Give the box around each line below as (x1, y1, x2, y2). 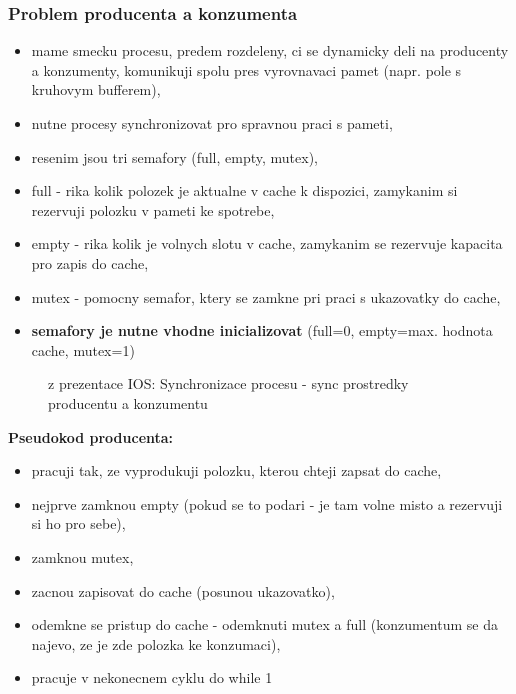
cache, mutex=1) (31, 339, 135, 360)
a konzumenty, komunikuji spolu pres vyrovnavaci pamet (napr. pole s (31, 59, 462, 80)
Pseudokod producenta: (8, 426, 174, 447)
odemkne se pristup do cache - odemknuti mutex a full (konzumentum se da (31, 614, 498, 635)
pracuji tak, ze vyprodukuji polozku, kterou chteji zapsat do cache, (31, 460, 442, 481)
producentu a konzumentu (48, 392, 208, 413)
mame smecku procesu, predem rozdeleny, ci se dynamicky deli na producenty (31, 40, 509, 61)
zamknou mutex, (31, 546, 134, 567)
